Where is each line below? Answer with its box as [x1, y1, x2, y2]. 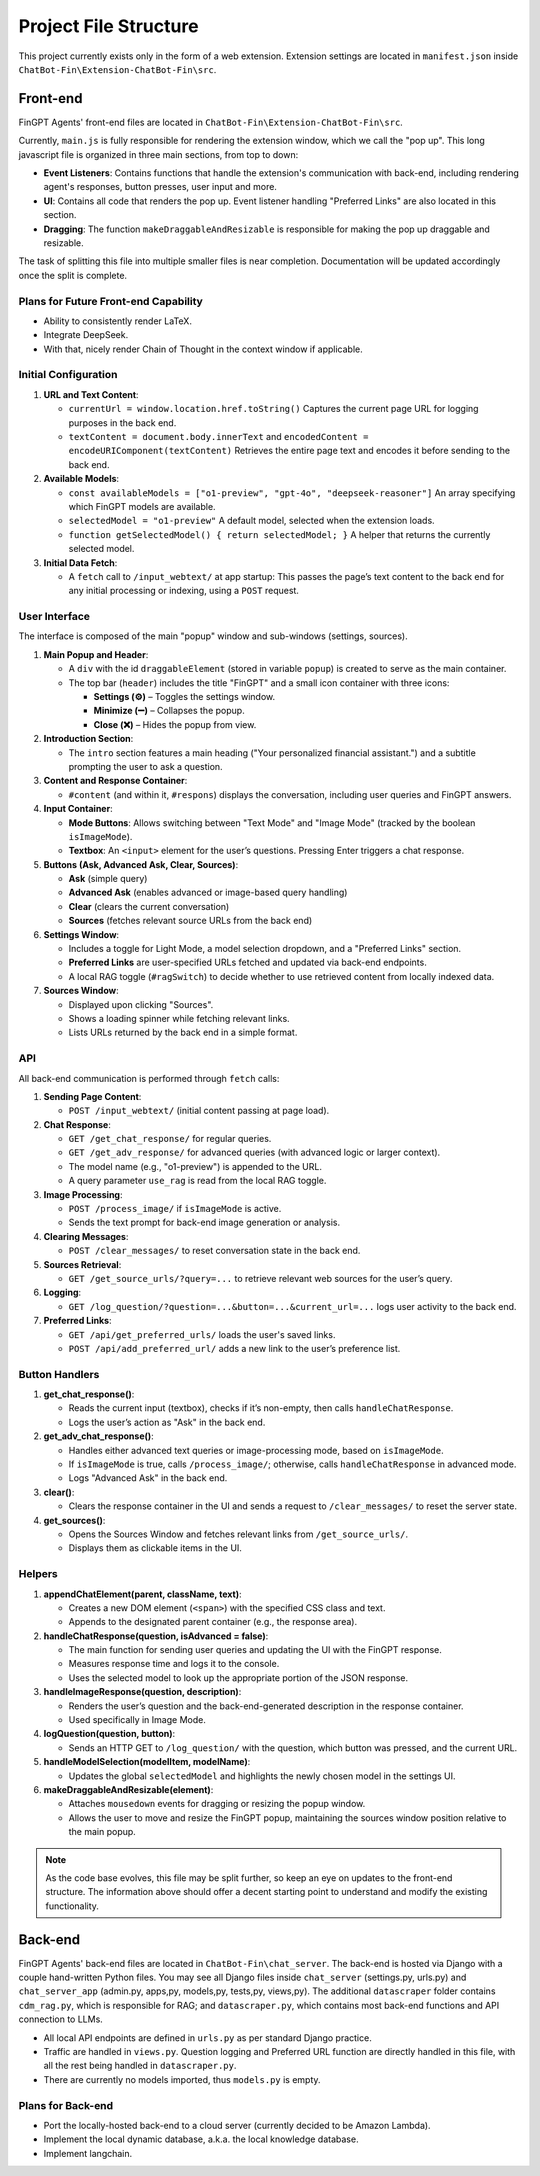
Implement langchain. [43, 2147, 133, 2159]
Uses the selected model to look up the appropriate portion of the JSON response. [68, 1671, 409, 1684]
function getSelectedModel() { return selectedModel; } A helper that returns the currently [68, 528, 491, 540]
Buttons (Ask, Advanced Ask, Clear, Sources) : [43, 858, 239, 870]
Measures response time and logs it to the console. [68, 1658, 280, 1670]
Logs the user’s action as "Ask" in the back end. [68, 1416, 266, 1428]
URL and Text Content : [43, 388, 139, 400]
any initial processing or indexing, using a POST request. [68, 585, 300, 597]
